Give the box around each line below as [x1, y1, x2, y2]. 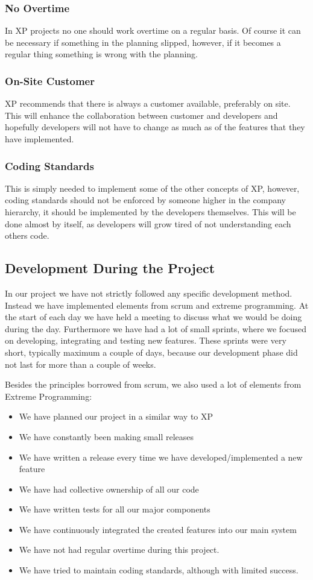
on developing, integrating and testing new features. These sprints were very [5, 334, 286, 347]
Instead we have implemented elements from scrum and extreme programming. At [5, 298, 309, 311]
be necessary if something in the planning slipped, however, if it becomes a [5, 36, 281, 48]
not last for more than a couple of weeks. [5, 358, 156, 370]
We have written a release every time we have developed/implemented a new [19, 450, 303, 463]
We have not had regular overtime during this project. [19, 543, 220, 556]
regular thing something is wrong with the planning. [5, 48, 198, 60]
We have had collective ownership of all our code [19, 482, 199, 495]
